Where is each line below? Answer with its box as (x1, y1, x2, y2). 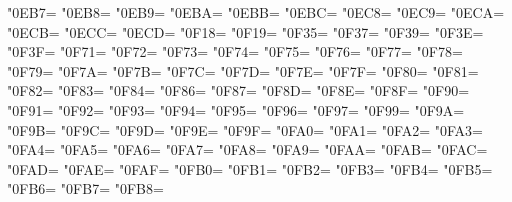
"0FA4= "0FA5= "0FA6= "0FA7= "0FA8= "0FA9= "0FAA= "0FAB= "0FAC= (7, 139, 488, 160)
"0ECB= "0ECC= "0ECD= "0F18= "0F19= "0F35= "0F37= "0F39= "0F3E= (7, 21, 484, 42)
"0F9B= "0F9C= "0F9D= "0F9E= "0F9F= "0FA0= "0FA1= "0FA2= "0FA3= (7, 119, 483, 140)
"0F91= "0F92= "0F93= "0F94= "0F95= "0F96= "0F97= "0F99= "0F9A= (7, 99, 465, 120)
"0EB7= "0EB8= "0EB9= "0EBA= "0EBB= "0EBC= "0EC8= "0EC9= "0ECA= (7, 2, 505, 22)
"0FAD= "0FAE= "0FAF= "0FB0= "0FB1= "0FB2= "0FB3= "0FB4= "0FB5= (7, 158, 493, 179)
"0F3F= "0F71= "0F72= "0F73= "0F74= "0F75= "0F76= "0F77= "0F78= (7, 41, 463, 62)
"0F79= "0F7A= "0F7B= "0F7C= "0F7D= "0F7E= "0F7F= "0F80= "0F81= (7, 60, 479, 81)
